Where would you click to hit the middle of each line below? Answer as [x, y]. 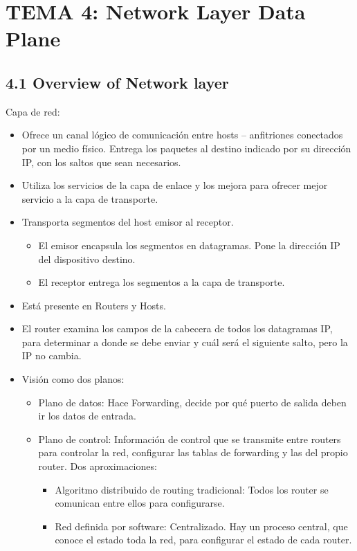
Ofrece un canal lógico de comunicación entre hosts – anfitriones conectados [182, 135]
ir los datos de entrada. [87, 416]
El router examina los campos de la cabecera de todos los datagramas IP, [177, 328]
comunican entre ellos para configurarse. [140, 503]
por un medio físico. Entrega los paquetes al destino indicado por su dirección [186, 148]
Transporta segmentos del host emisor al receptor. [128, 222]
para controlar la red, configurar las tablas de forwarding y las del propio [193, 452]
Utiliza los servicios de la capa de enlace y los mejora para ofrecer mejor [175, 185]
